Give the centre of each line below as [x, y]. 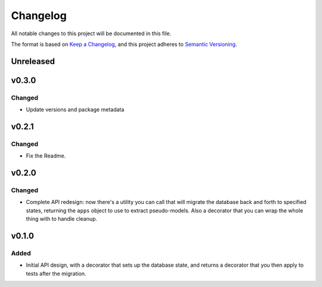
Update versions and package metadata [75, 110]
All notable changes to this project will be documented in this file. [91, 33]
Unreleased [33, 61]
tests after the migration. [56, 273]
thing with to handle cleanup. [62, 219]
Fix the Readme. [46, 156]
